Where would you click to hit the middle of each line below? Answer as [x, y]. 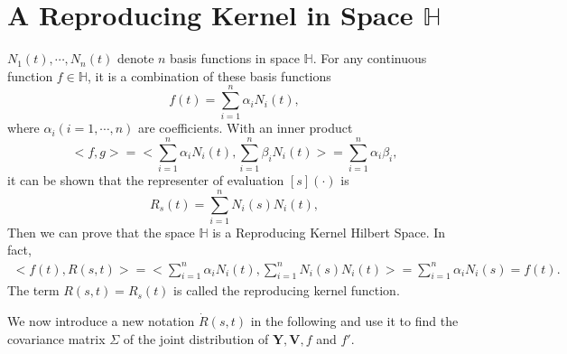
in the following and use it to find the [354, 320]
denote [135, 58]
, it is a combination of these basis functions [209, 75]
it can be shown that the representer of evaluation [146, 180]
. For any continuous [370, 58]
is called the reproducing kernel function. [287, 290]
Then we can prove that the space [101, 232]
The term [33, 290]
